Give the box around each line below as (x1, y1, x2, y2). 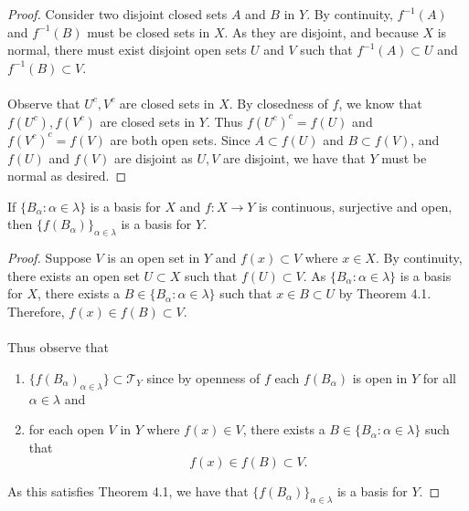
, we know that (338, 93, 422, 112)
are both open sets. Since (110, 130, 250, 149)
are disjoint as (113, 148, 193, 167)
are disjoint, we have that (223, 148, 366, 167)
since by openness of (146, 368, 261, 387)
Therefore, (7, 301, 65, 320)
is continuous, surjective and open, (259, 196, 453, 215)
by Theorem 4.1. (338, 284, 432, 303)
